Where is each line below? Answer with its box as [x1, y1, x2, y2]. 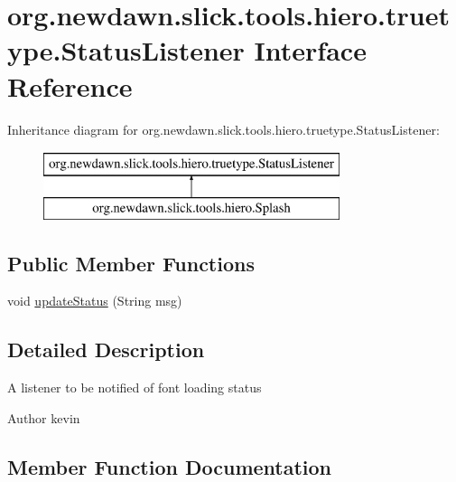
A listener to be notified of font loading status [7, 378, 262, 397]
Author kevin [7, 408, 80, 427]
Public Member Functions [7, 249, 255, 277]
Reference [7, 67, 133, 104]
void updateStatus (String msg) [7, 291, 182, 310]
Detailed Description [7, 336, 205, 364]
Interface [254, 32, 367, 69]
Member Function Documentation [7, 452, 332, 480]
